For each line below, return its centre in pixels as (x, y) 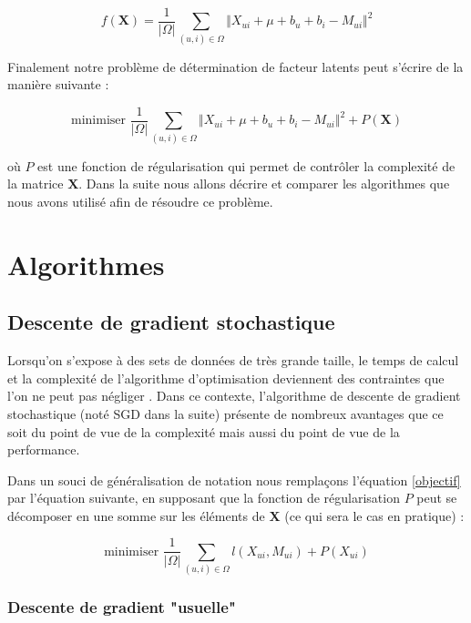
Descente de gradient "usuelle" (122, 607)
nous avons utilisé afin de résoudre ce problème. (140, 201)
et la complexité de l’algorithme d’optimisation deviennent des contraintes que (226, 378)
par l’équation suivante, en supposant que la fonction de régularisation (204, 498)
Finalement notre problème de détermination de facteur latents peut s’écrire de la (235, 66)
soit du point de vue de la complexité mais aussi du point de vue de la (204, 431)
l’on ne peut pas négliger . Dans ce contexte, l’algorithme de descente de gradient (234, 396)
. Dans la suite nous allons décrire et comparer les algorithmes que (264, 184)
